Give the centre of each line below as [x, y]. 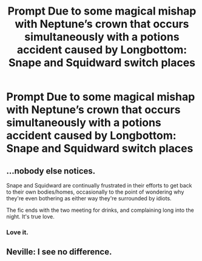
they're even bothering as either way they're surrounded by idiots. [89, 198]
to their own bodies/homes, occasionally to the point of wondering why [95, 192]
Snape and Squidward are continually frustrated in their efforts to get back [99, 185]
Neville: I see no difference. [59, 252]
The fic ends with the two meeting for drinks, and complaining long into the [100, 210]
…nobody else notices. [51, 171]
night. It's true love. [30, 216]
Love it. [18, 232]
